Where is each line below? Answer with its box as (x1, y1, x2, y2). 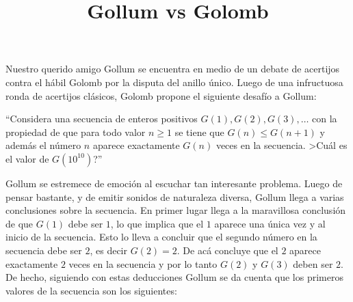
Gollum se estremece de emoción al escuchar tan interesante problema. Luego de (5, 176, 343, 190)
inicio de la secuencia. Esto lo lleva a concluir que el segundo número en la (5, 230, 317, 244)
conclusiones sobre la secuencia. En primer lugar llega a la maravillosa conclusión (5, 203, 346, 217)
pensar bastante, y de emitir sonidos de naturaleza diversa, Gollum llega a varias (5, 189, 344, 204)
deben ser (293, 256, 333, 271)
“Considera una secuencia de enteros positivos (5, 111, 198, 126)
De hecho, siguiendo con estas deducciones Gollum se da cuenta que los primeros (5, 270, 343, 284)
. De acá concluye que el (176, 243, 278, 257)
